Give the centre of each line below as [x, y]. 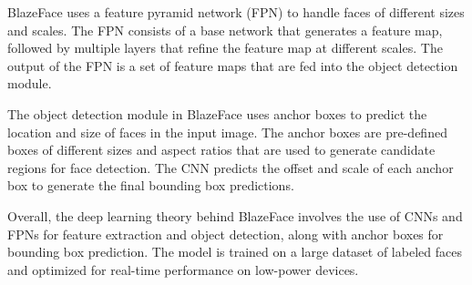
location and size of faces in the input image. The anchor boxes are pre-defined [227, 132]
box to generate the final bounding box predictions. [151, 185]
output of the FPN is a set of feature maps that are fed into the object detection [233, 65]
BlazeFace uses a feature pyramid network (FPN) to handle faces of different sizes [236, 12]
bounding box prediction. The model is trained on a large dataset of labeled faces [235, 252]
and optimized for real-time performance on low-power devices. [183, 269]
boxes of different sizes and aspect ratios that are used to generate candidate [221, 150]
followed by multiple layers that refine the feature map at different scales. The [225, 48]
